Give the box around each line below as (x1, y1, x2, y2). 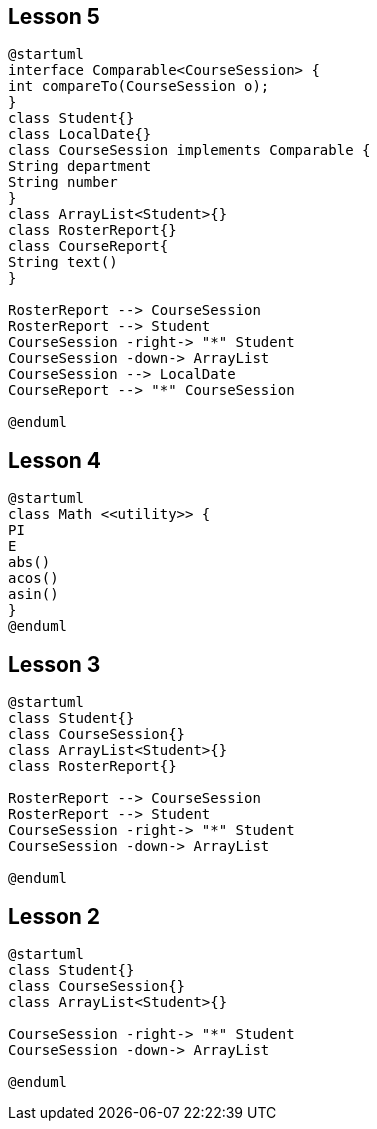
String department (8, 158, 152, 175)
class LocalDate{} (8, 126, 152, 143)
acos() (8, 570, 59, 587)
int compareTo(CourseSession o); (8, 78, 270, 95)
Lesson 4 (8, 447, 102, 473)
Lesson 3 (8, 651, 101, 677)
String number (8, 174, 118, 191)
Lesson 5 (8, 4, 100, 29)
